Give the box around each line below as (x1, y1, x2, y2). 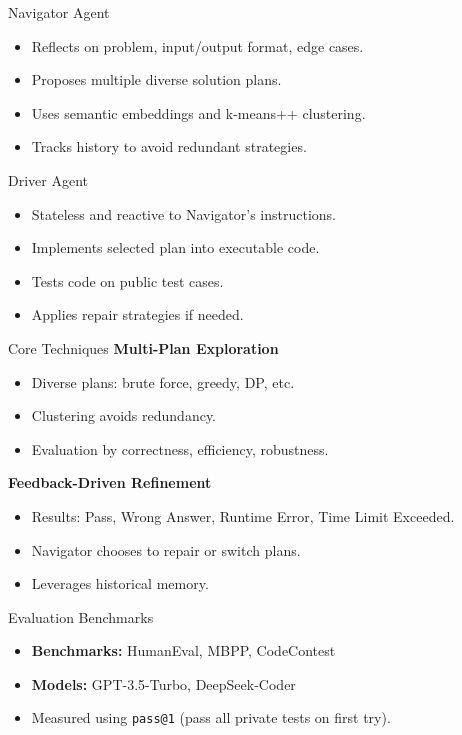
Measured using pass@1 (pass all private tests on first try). (31, 707, 391, 728)
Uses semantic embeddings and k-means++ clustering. (31, 102, 366, 123)
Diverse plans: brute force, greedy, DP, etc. (31, 371, 295, 392)
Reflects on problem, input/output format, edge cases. (31, 35, 364, 56)
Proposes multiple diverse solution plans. (31, 69, 282, 90)
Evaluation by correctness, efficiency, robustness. (31, 438, 329, 459)
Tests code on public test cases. (31, 270, 224, 291)
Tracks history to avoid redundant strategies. (31, 136, 307, 157)
